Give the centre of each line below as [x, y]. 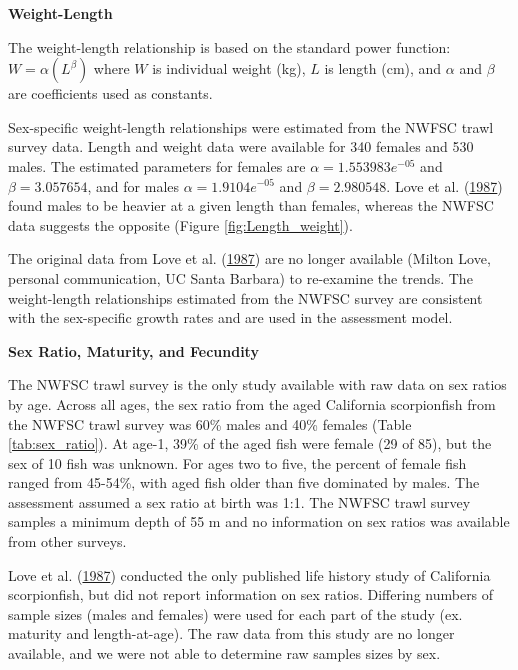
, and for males [133, 185]
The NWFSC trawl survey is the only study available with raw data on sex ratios [257, 384]
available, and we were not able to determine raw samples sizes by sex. [224, 653]
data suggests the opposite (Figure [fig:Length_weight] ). [180, 224]
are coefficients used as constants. [110, 93]
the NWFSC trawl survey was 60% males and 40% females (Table [210, 423]
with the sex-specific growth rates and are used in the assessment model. [230, 317]
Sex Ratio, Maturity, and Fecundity [133, 350]
